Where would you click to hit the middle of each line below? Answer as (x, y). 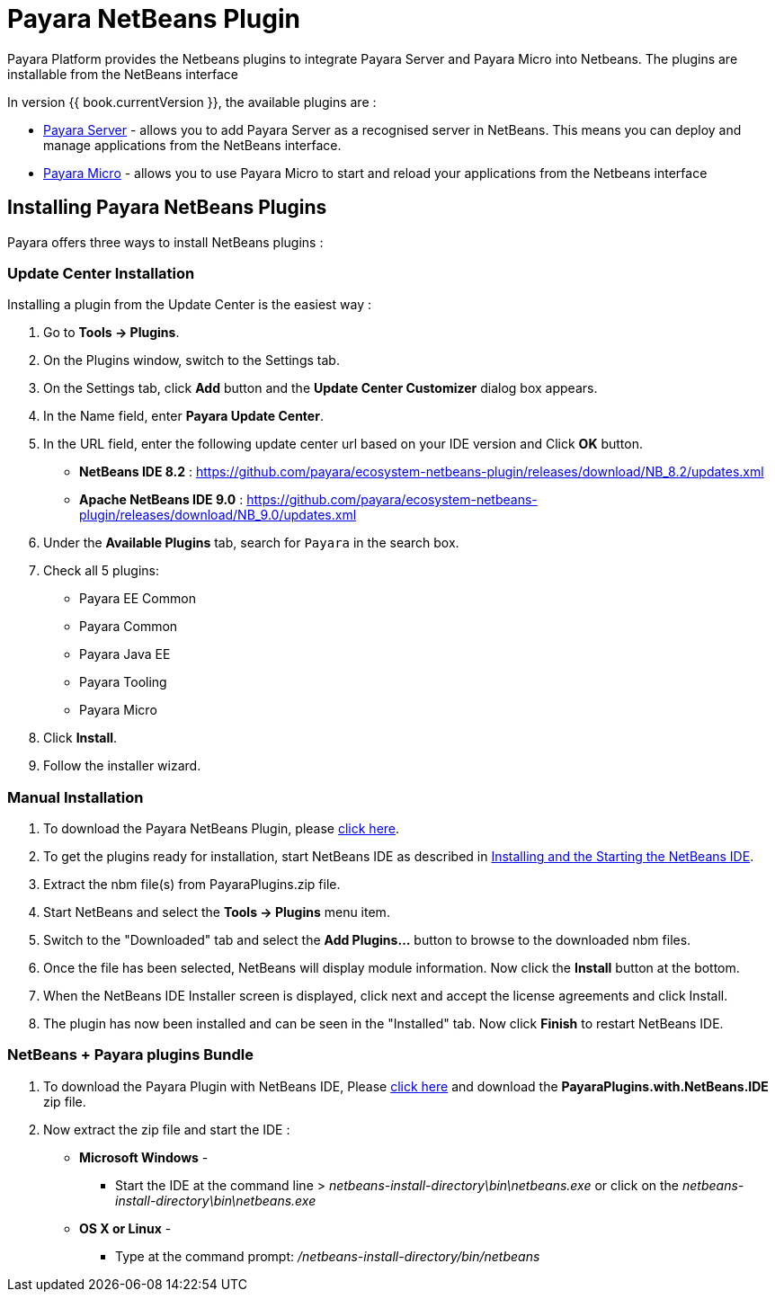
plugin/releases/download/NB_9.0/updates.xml (218, 515)
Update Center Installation (101, 273)
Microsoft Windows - (144, 1157)
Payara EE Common (138, 599)
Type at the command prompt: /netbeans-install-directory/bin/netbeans (328, 1256)
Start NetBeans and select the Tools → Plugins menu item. (217, 912)
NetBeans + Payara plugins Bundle (130, 1055)
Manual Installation (76, 797)
